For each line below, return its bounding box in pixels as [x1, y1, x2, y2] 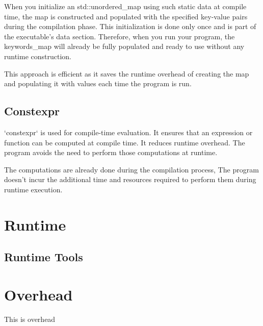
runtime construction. [4, 51, 72, 61]
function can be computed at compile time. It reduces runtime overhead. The [4, 137, 245, 147]
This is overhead [4, 313, 56, 324]
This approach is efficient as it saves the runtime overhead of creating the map [4, 68, 249, 79]
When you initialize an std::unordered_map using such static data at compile [4, 1, 247, 11]
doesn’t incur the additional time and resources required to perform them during [4, 174, 256, 185]
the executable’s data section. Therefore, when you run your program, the [4, 31, 235, 41]
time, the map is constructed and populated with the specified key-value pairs [4, 11, 248, 21]
